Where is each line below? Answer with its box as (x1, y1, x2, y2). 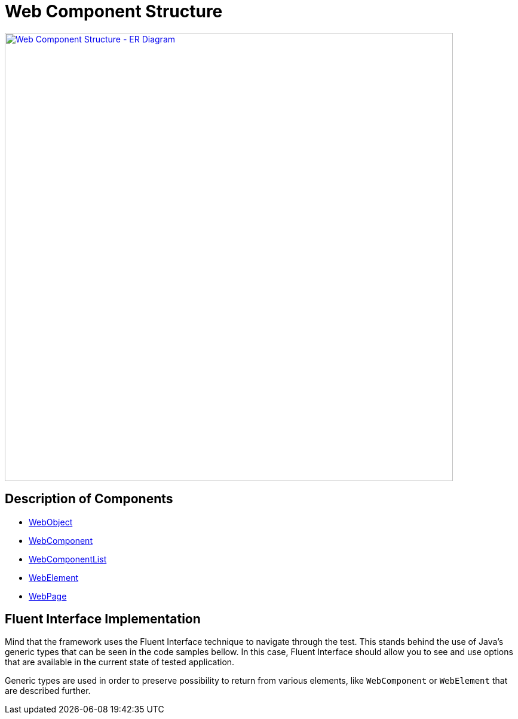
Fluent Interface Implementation (5, 611, 201, 627)
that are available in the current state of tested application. (5, 657, 235, 668)
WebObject (29, 516, 73, 527)
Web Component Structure (5, 1, 223, 22)
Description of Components (5, 491, 173, 507)
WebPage (29, 591, 67, 601)
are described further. (5, 686, 91, 696)
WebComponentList (29, 553, 107, 564)
